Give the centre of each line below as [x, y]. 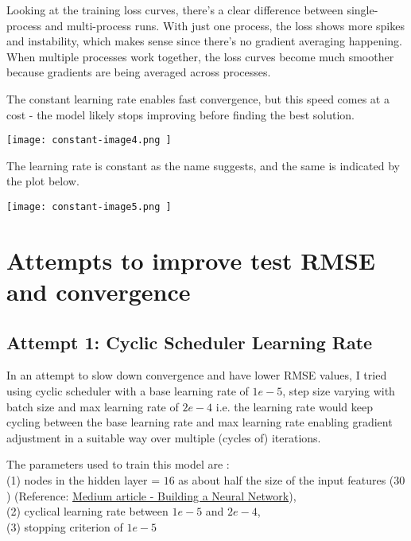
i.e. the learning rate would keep [295, 406]
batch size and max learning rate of [93, 406]
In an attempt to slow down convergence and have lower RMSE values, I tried [197, 375]
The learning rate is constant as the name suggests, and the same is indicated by [203, 165]
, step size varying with [339, 391]
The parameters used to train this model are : [118, 464]
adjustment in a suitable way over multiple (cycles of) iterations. [164, 437]
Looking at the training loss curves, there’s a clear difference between [175, 10]
